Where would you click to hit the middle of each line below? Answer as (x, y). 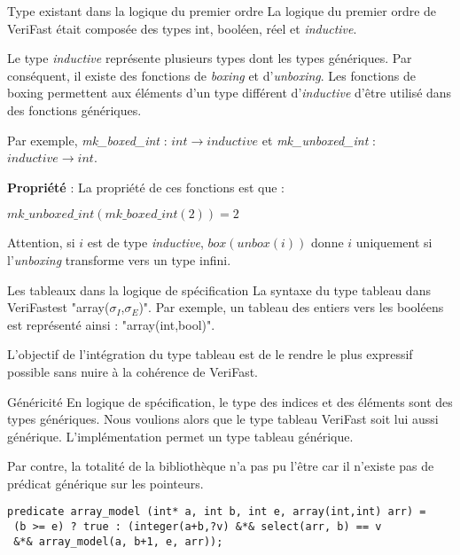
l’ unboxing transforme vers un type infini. (119, 259)
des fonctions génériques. (74, 109)
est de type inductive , (145, 242)
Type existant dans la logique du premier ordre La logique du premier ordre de (222, 11)
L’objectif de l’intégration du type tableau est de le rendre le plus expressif (210, 354)
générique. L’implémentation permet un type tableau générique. (180, 436)
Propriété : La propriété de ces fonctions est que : (146, 187)
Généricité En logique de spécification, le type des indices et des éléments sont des (230, 401)
